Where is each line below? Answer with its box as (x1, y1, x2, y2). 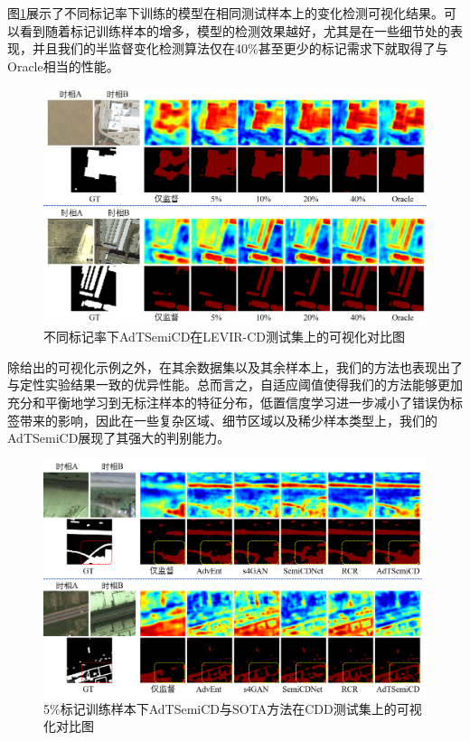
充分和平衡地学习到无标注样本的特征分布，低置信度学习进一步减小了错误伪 (7, 393, 450, 412)
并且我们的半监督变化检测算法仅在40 (32, 39, 248, 58)
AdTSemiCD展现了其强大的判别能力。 (7, 428, 230, 447)
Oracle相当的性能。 (7, 56, 119, 75)
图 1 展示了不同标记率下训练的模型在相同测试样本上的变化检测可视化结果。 (7, 4, 444, 22)
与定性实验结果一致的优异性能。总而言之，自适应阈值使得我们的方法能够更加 (7, 375, 463, 394)
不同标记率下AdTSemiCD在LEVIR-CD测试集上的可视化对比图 (43, 327, 405, 346)
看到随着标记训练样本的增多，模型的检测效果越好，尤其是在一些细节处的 (19, 21, 450, 40)
